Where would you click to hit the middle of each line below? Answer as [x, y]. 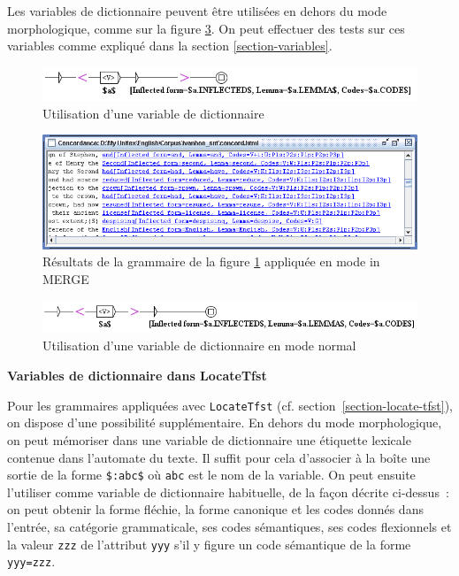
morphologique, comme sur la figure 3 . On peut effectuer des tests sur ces [206, 28]
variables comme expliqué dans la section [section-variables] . [170, 46]
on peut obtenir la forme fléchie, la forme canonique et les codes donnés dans [215, 509]
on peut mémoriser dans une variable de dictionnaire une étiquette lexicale [209, 439]
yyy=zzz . [31, 561]
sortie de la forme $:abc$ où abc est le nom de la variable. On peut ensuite [211, 475]
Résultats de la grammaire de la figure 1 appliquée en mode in [211, 261]
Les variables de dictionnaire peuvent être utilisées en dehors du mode [197, 11]
